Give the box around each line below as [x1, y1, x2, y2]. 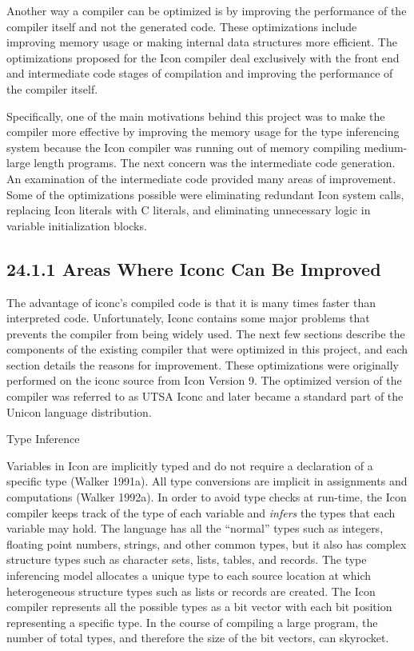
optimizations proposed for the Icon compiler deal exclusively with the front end [6, 49, 400, 66]
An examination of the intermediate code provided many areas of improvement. [6, 170, 396, 186]
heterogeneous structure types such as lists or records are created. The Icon [6, 582, 376, 599]
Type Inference [6, 430, 80, 447]
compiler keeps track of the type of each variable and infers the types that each [6, 504, 396, 521]
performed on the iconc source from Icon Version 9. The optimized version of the [6, 372, 402, 389]
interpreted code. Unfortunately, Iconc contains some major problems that [6, 310, 370, 326]
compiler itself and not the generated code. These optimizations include [6, 18, 357, 34]
